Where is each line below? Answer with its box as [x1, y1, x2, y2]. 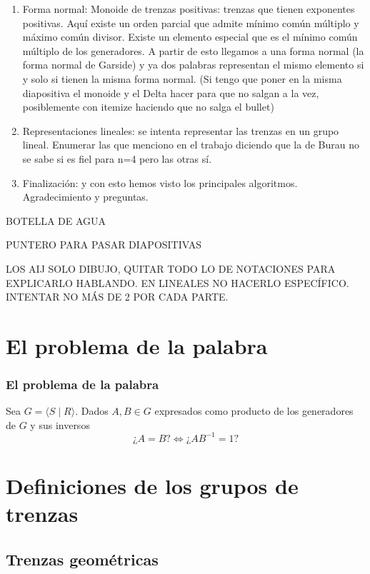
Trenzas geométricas [6, 548, 159, 570]
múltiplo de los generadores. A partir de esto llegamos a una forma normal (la [22, 43, 364, 58]
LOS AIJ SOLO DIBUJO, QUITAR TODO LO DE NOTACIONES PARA [6, 261, 336, 276]
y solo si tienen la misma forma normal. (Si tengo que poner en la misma [22, 71, 342, 86]
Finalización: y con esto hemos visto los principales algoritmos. [22, 175, 298, 190]
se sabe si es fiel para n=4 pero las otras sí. [22, 151, 212, 166]
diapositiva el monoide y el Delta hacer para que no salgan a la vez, [22, 85, 319, 100]
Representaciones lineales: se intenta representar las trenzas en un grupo [22, 123, 339, 138]
